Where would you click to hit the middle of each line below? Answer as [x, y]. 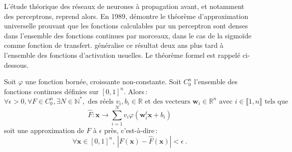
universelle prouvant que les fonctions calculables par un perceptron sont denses [126, 26]
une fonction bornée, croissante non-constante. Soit [103, 81]
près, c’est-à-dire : [131, 130]
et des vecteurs [168, 101]
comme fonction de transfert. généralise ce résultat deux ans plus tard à [114, 45]
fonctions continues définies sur [51, 91]
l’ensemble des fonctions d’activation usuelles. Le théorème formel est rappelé [122, 55]
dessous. [16, 65]
